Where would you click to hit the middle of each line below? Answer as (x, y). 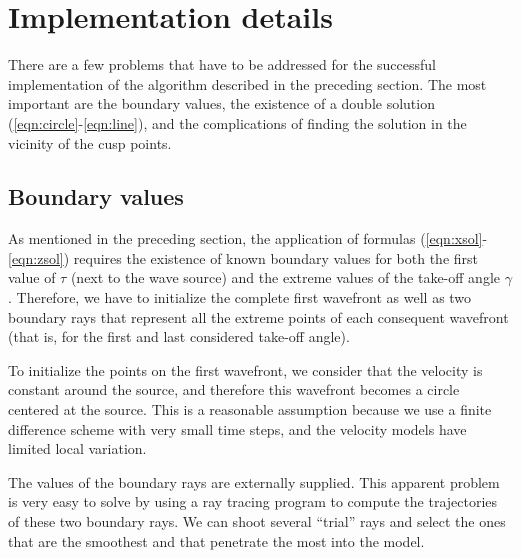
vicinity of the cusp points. (90, 142)
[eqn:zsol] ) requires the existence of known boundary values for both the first (243, 257)
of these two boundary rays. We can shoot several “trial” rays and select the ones (257, 521)
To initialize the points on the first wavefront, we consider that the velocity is (245, 369)
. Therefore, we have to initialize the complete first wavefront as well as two (240, 297)
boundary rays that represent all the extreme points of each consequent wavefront (258, 316)
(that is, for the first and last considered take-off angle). (179, 336)
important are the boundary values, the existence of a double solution (221, 103)
